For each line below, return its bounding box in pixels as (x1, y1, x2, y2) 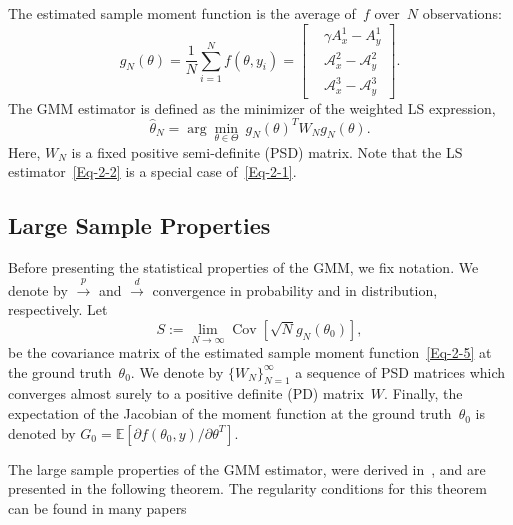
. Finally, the (384, 383, 463, 404)
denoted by (8, 422, 76, 443)
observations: (422, 3, 502, 23)
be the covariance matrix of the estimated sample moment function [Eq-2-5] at (8, 342, 492, 363)
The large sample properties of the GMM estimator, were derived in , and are (8, 458, 486, 479)
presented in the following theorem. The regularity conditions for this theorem (8, 478, 487, 499)
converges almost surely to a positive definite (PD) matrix (8, 383, 364, 404)
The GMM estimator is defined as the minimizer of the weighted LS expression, (8, 97, 496, 118)
